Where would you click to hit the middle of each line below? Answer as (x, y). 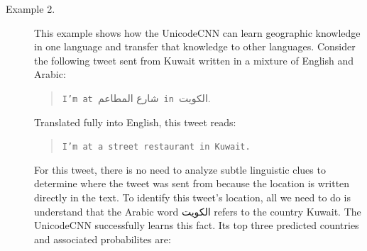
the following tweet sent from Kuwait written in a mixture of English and (194, 60)
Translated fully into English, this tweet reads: (135, 122)
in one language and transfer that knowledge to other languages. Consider (195, 46)
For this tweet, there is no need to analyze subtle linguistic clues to (180, 169)
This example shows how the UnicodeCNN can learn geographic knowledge (197, 32)
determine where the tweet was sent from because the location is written (192, 183)
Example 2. (31, 9)
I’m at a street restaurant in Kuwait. (156, 147)
